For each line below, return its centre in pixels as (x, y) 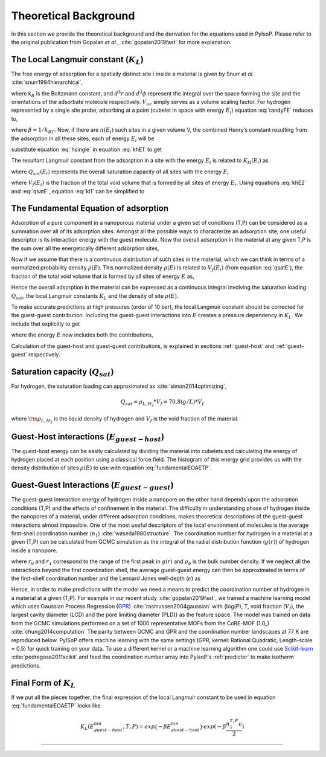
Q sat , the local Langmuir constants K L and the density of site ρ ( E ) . (95, 296)
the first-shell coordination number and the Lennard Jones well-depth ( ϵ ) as (106, 578)
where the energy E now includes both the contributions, (82, 335)
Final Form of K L (43, 683)
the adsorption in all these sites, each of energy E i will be (83, 139)
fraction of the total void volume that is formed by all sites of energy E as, (103, 276)
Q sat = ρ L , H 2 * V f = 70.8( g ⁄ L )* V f (162, 403)
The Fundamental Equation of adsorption (90, 208)
